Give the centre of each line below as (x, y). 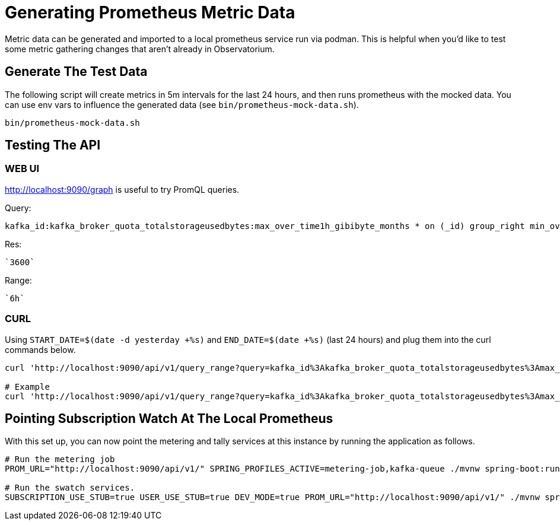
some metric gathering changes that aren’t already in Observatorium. (140, 49)
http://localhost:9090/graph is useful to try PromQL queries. (122, 189)
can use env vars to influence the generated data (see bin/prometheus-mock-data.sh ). (182, 104)
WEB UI (22, 169)
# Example (27, 386)
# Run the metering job (60, 459)
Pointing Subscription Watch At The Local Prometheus (169, 418)
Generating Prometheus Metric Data (150, 12)
